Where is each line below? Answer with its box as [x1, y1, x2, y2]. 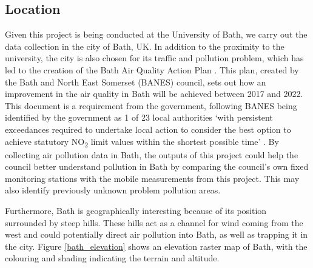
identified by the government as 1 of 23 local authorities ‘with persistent [5, 111, 273, 124]
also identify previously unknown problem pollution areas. [5, 184, 221, 196]
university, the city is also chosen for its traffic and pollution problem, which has [5, 52, 304, 64]
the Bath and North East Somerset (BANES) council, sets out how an [5, 75, 266, 88]
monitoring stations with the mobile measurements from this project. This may [5, 172, 300, 184]
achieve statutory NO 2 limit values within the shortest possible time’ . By [5, 135, 279, 149]
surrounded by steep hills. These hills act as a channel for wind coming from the [5, 216, 303, 229]
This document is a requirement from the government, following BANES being [5, 99, 297, 112]
